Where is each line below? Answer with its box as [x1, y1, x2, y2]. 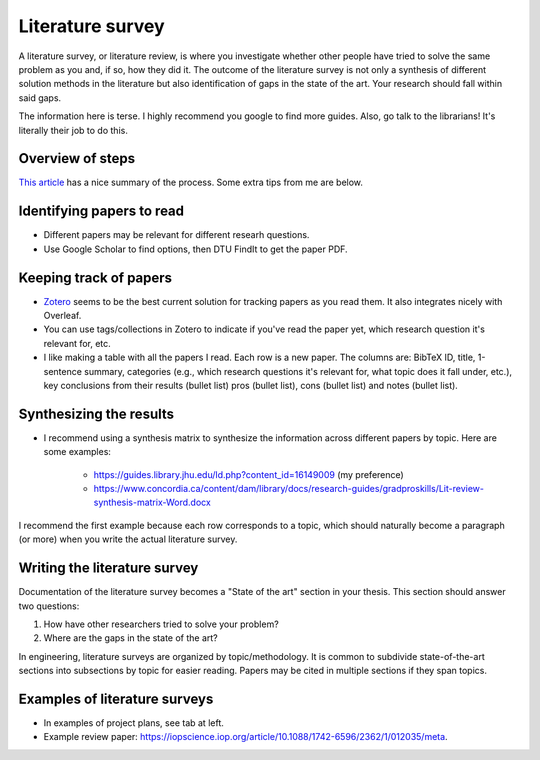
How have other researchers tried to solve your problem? [43, 618, 279, 630]
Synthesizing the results [18, 405, 175, 422]
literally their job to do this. [18, 124, 129, 136]
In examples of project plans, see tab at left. [43, 716, 224, 729]
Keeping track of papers [18, 269, 173, 286]
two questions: [18, 600, 80, 612]
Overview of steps [18, 150, 136, 167]
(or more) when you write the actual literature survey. [18, 533, 238, 545]
